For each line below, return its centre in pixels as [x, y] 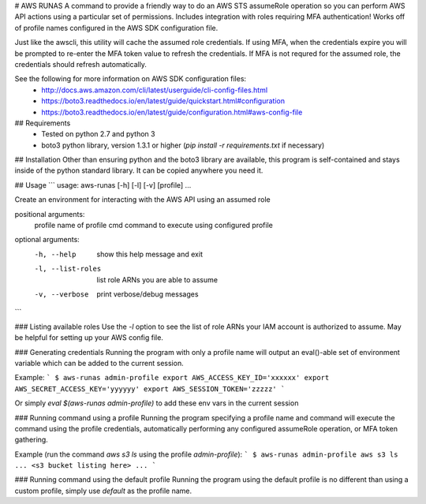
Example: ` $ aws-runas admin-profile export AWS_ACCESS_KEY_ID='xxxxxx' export [172, 378]
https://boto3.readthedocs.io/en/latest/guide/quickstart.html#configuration [163, 101]
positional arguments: [50, 214]
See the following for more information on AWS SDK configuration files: [131, 79]
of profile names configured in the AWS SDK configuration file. [116, 28]
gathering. [32, 440]
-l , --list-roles [68, 269]
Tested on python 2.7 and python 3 [98, 134]
